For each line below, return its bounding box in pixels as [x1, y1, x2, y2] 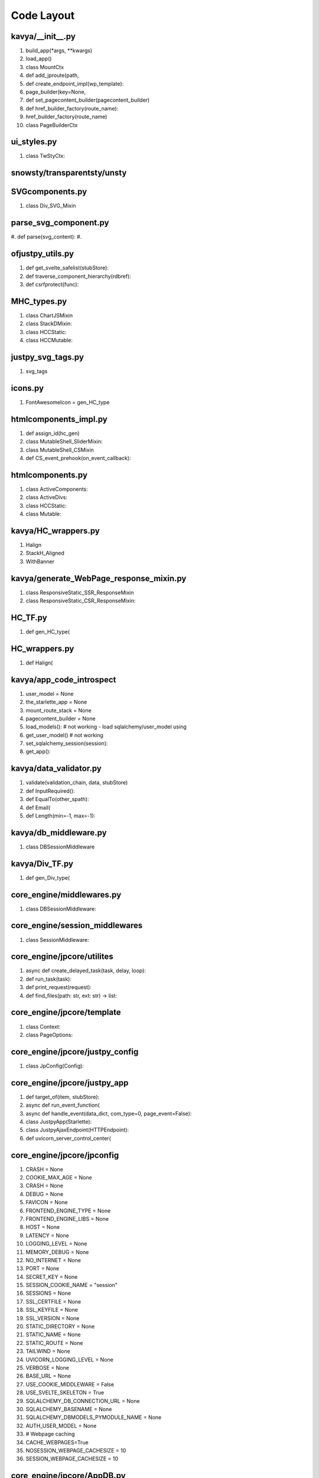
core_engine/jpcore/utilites [11, 952, 113, 962]
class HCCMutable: [25, 337, 73, 344]
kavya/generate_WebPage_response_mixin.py [11, 573, 187, 584]
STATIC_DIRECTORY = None [25, 1323, 95, 1330]
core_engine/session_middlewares [11, 920, 143, 931]
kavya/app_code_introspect [11, 675, 116, 685]
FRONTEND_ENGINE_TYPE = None [25, 1207, 111, 1214]
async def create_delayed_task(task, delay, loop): [25, 967, 146, 974]
